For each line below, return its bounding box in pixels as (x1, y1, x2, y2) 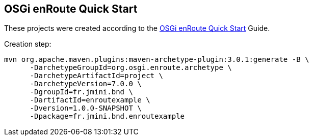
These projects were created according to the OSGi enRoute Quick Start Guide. (4, 24, 270, 33)
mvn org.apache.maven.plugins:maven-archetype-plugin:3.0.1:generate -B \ (4, 55, 309, 64)
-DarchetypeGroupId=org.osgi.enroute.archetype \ (30, 63, 232, 72)
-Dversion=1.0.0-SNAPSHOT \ (30, 104, 142, 113)
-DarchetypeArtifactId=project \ (30, 72, 163, 80)
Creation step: (4, 40, 51, 49)
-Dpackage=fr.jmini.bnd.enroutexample (30, 112, 185, 121)
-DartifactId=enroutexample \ (30, 96, 150, 104)
